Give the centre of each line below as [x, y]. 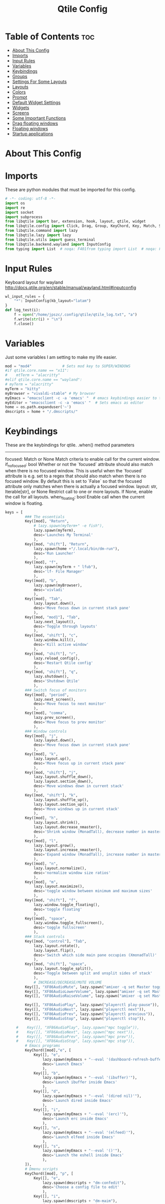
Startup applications [32, 134]
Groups [20, 76]
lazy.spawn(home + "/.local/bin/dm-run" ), [77, 548]
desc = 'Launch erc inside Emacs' [76, 1119]
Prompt [20, 97]
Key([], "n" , [47, 1128]
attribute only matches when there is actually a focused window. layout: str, [81, 486]
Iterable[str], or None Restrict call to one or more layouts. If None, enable [79, 492]
